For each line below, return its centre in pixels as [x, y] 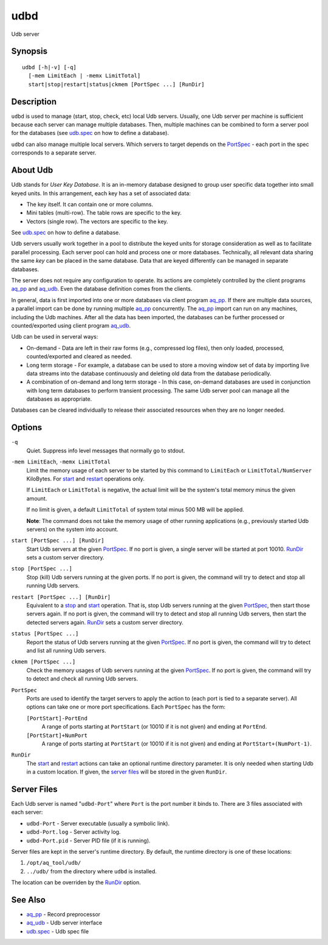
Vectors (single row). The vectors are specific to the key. [97, 221]
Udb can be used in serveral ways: [55, 337]
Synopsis [29, 51]
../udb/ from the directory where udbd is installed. [92, 871]
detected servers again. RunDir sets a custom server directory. [105, 622]
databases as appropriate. [59, 399]
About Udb [32, 170]
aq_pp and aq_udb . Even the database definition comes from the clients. [102, 289]
